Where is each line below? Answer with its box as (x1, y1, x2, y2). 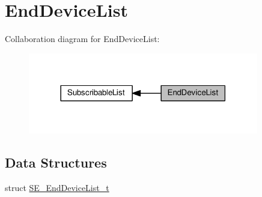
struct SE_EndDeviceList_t (5, 181, 109, 194)
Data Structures (5, 153, 107, 172)
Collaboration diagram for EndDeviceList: (5, 32, 160, 45)
